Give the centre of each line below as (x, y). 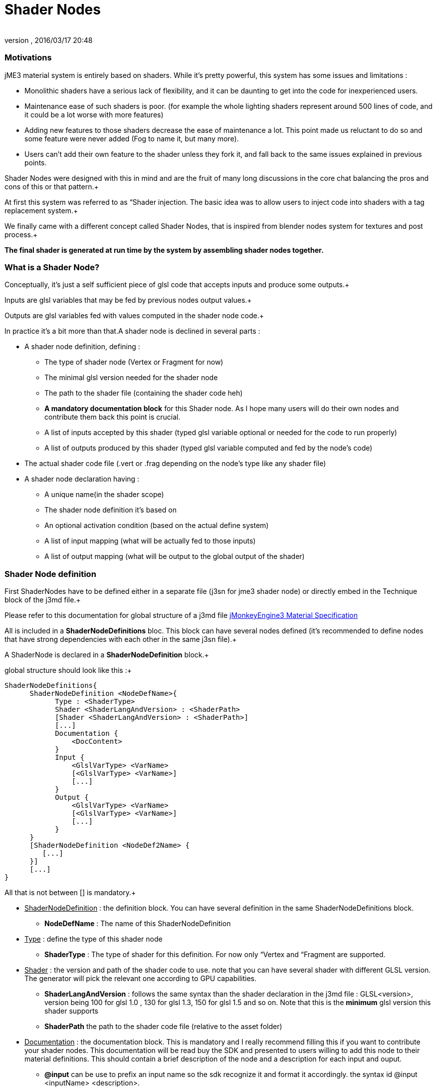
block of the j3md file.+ (43, 600)
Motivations (28, 58)
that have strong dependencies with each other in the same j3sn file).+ (121, 639)
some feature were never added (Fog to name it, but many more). (132, 138)
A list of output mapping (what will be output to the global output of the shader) (175, 556)
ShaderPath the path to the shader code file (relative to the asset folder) (163, 1026)
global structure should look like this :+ (68, 670)
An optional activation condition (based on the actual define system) (157, 526)
